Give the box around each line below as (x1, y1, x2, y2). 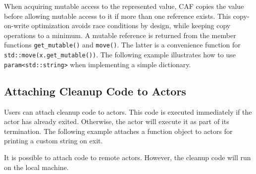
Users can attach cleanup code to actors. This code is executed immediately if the (4, 106, 252, 117)
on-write (4, 20, 29, 31)
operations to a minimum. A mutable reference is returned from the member (4, 30, 236, 40)
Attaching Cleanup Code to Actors (4, 83, 186, 98)
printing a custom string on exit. (4, 135, 103, 146)
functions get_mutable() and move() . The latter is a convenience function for (4, 40, 241, 50)
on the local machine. (4, 162, 69, 172)
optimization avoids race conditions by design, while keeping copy (31, 20, 231, 31)
